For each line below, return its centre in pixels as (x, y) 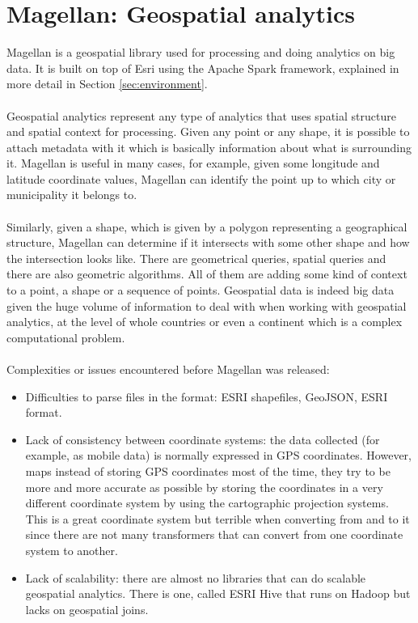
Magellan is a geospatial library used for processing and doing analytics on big (201, 52)
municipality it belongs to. (72, 195)
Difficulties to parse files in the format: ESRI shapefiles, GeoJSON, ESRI (207, 396)
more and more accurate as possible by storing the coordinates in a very (204, 487)
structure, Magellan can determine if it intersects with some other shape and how (208, 242)
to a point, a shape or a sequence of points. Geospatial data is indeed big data (201, 290)
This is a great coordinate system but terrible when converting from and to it (217, 518)
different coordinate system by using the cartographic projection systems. (207, 503)
